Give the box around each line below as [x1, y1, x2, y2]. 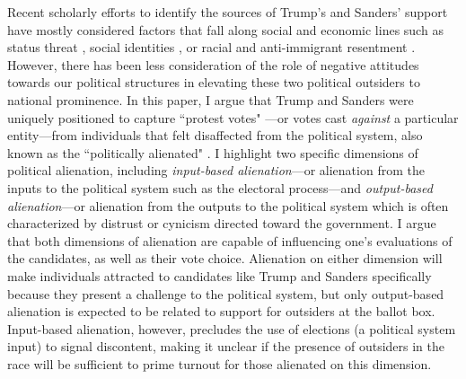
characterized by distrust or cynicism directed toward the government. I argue [7, 214, 436, 233]
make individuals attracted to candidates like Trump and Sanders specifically [7, 266, 432, 285]
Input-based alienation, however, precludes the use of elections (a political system [7, 319, 456, 338]
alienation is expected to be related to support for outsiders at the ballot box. [7, 302, 435, 321]
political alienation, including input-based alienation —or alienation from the [7, 161, 425, 180]
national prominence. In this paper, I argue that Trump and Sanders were [7, 90, 414, 109]
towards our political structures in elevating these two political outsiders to [7, 73, 420, 92]
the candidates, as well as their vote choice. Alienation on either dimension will [7, 249, 443, 268]
